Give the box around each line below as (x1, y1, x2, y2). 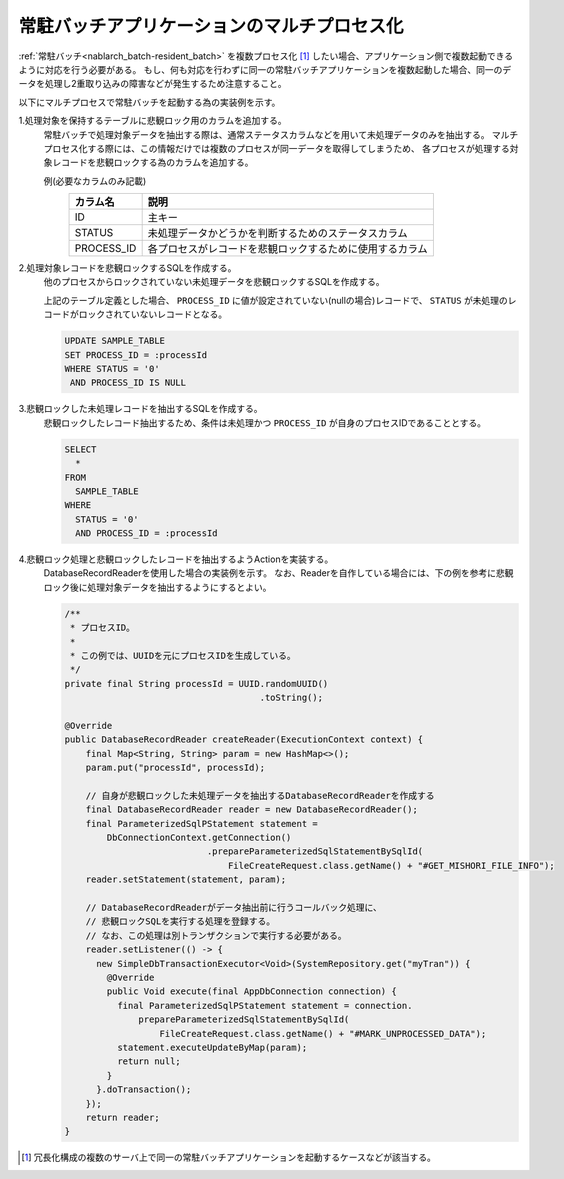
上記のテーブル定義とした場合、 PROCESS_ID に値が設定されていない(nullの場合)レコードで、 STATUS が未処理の (43, 294, 509, 306)
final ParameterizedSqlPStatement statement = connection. (116, 1000, 413, 1011)
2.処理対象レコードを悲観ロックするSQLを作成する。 (18, 262, 237, 274)
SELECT (64, 443, 97, 455)
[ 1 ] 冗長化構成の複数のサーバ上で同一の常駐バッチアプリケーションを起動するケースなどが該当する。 (21, 1151, 437, 1164)
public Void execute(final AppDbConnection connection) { (106, 986, 397, 997)
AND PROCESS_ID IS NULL (70, 377, 187, 389)
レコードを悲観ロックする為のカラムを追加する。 (51, 156, 254, 169)
